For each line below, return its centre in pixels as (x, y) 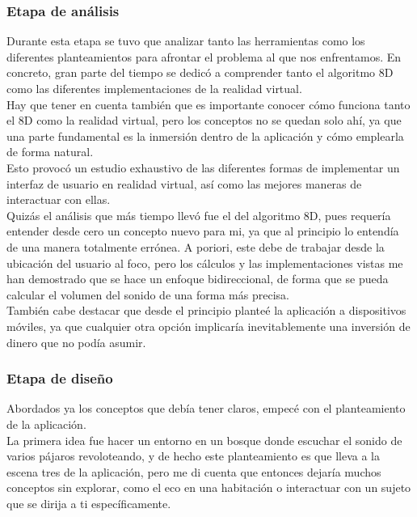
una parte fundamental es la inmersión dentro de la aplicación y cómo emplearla (205, 136)
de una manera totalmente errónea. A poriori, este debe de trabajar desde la (196, 246)
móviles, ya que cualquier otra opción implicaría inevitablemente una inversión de (208, 326)
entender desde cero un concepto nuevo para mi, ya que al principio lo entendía (203, 231)
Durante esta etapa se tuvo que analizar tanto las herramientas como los (186, 41)
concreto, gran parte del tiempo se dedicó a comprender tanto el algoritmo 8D (200, 72)
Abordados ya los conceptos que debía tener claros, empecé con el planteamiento (206, 408)
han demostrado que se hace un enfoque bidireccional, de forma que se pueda (198, 279)
